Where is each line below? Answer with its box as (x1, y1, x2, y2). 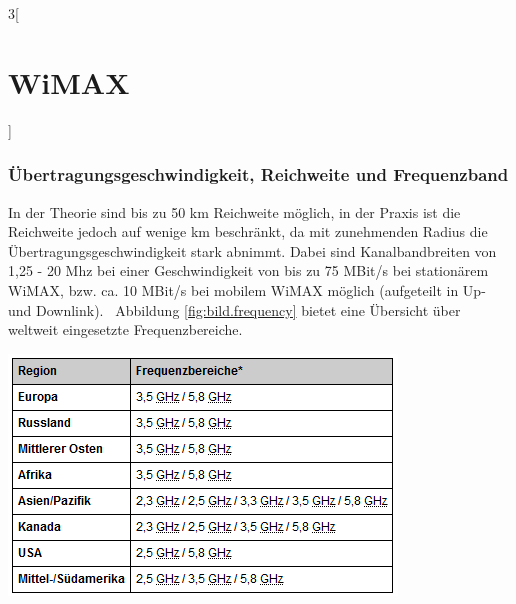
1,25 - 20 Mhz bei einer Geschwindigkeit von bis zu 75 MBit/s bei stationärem (8, 260, 489, 281)
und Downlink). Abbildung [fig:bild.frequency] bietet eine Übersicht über (8, 299, 461, 320)
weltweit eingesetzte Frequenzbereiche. (8, 319, 243, 340)
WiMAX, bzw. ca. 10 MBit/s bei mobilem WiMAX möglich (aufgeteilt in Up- (8, 279, 486, 300)
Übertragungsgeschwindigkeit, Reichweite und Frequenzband (8, 162, 509, 187)
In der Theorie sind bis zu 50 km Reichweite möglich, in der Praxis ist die (8, 201, 461, 222)
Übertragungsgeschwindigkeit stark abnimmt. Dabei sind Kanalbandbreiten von (8, 240, 497, 261)
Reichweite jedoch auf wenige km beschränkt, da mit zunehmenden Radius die (8, 221, 488, 242)
